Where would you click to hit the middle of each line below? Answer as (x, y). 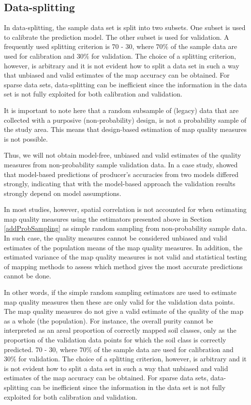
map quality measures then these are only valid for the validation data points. (119, 301)
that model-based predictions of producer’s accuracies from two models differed (121, 174)
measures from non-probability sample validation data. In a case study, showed (121, 164)
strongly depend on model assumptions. (63, 193)
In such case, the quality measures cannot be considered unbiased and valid (116, 238)
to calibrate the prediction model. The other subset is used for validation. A (117, 37)
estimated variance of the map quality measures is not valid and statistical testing (125, 257)
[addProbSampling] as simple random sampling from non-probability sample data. (125, 228)
